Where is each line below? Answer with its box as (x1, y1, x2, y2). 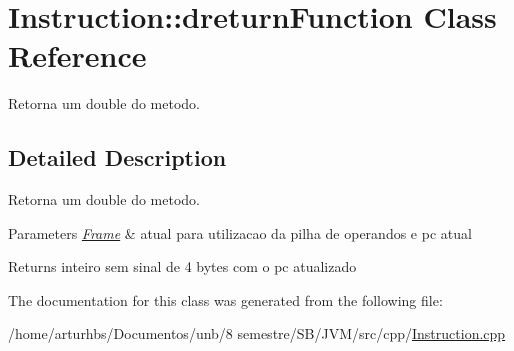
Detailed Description (8, 142, 227, 173)
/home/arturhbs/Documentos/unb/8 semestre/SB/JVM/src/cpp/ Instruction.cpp (8, 323, 506, 344)
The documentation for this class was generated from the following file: (8, 289, 443, 310)
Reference (8, 35, 147, 76)
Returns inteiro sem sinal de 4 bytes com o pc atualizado (8, 256, 357, 277)
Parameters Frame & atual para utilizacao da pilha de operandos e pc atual (8, 222, 472, 243)
